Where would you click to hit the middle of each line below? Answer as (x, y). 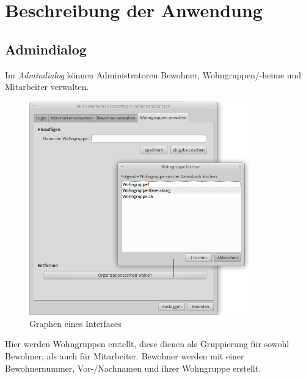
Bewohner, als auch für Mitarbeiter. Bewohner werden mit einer (125, 355)
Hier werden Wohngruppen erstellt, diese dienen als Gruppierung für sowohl (147, 344)
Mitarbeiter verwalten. (47, 87)
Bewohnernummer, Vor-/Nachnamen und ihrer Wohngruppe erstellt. (133, 368)
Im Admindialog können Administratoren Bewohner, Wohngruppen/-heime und (153, 74)
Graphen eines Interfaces (75, 323)
